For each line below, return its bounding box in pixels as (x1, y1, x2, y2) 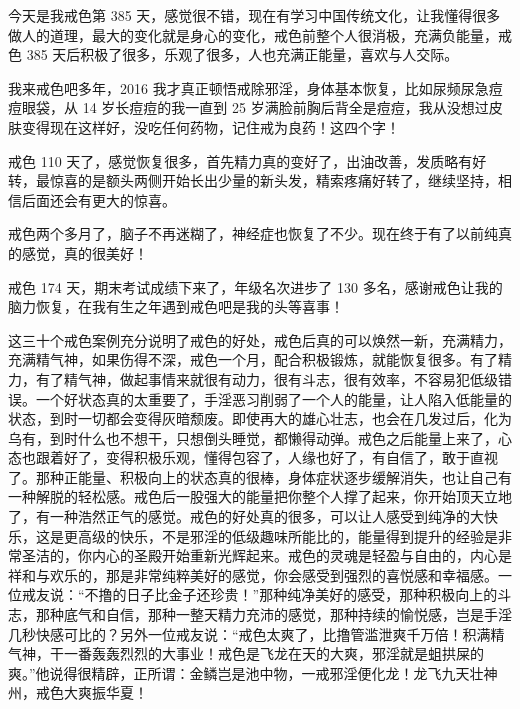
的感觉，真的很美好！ (8, 242, 148, 263)
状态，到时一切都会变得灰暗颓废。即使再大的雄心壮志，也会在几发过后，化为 (8, 408, 512, 429)
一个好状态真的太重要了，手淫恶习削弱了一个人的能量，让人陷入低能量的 (35, 388, 512, 409)
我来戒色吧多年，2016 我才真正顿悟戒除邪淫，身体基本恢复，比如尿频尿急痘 (8, 77, 503, 98)
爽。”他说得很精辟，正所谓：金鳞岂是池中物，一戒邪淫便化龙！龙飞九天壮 (8, 662, 484, 683)
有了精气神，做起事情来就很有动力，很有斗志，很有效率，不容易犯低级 (35, 368, 498, 389)
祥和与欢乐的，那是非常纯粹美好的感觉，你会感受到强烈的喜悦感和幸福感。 (8, 564, 498, 585)
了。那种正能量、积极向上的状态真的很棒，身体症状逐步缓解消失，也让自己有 (8, 466, 512, 487)
